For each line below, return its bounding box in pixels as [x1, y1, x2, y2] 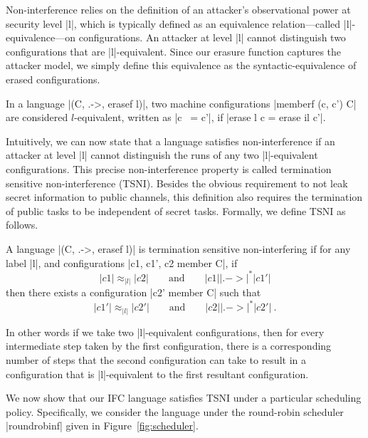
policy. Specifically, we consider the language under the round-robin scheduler [6, 404, 344, 419]
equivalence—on [6, 30, 75, 45]
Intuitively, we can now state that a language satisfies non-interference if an [6, 133, 335, 148]
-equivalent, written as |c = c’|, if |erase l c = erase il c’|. [74, 110, 326, 125]
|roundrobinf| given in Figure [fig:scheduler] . [6, 418, 199, 433]
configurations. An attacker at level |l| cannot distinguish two [78, 30, 346, 45]
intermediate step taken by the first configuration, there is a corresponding [6, 338, 332, 353]
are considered [6, 110, 68, 125]
